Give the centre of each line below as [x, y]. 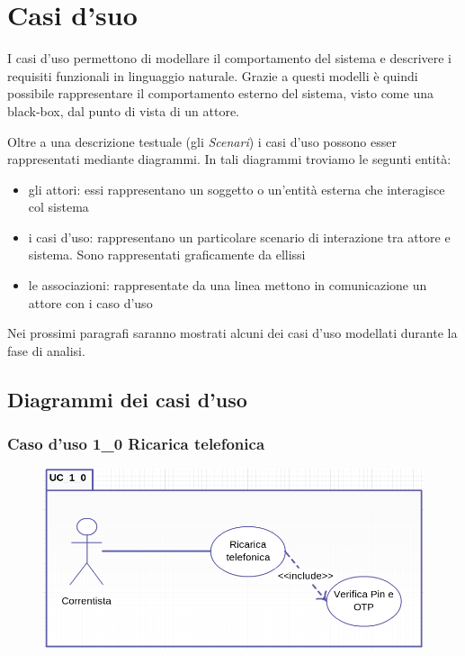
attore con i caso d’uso [90, 302]
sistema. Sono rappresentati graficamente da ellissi [167, 255]
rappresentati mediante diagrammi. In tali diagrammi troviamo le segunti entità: [229, 159]
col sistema [58, 207]
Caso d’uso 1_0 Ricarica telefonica [136, 444]
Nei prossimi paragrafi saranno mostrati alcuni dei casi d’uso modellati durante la [232, 333]
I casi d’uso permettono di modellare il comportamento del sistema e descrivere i [230, 58]
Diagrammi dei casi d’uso [127, 399]
